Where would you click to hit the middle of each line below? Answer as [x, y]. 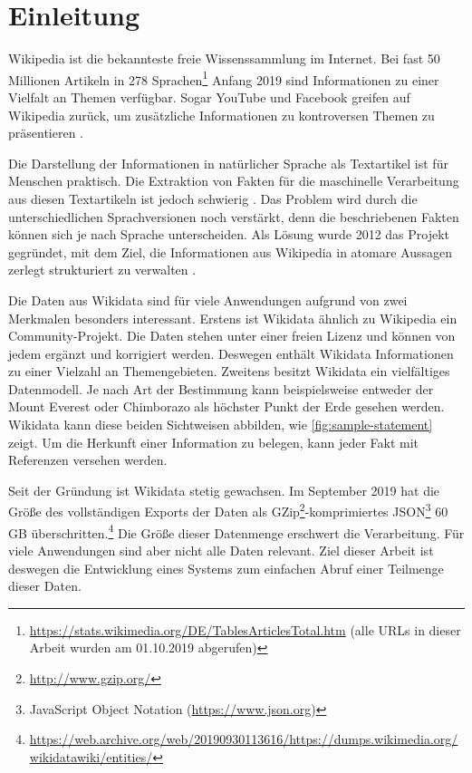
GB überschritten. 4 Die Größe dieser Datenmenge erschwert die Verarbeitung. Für [236, 531]
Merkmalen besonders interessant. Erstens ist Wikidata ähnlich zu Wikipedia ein [233, 318]
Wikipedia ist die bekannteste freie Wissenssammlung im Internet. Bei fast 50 [224, 58]
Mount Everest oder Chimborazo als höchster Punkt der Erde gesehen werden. [226, 406]
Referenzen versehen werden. [88, 460]
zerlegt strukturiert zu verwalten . [102, 270]
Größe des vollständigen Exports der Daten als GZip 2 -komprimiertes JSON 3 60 [228, 510]
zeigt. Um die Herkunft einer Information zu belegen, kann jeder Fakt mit [214, 442]
